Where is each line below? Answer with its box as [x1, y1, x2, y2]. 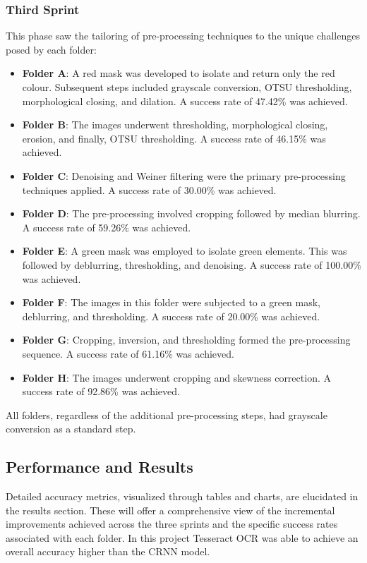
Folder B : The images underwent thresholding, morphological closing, [22, 117, 328, 132]
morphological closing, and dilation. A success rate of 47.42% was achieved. [22, 93, 348, 108]
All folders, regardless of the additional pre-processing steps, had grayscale [6, 407, 327, 422]
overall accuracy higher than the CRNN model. [6, 544, 210, 559]
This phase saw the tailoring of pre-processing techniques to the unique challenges [6, 28, 360, 43]
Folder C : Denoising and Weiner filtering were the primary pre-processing [22, 168, 346, 183]
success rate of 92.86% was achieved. [22, 384, 180, 399]
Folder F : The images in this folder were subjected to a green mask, [22, 295, 321, 310]
